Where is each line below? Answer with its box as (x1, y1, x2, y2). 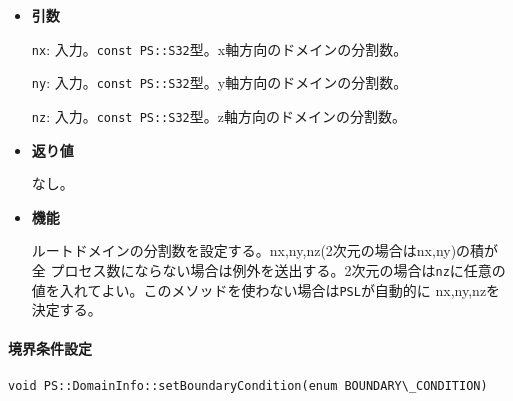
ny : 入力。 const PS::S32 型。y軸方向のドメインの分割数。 (31, 72, 408, 93)
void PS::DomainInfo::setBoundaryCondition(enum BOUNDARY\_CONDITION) (8, 378, 488, 393)
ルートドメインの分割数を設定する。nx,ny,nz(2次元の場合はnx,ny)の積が (31, 240, 499, 261)
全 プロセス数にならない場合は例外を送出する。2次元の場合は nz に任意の (31, 259, 506, 280)
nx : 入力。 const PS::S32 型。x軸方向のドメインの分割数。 (31, 38, 408, 59)
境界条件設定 (8, 338, 92, 359)
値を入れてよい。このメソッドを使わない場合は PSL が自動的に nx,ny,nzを (31, 279, 501, 300)
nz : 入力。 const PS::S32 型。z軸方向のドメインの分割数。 (31, 105, 406, 126)
